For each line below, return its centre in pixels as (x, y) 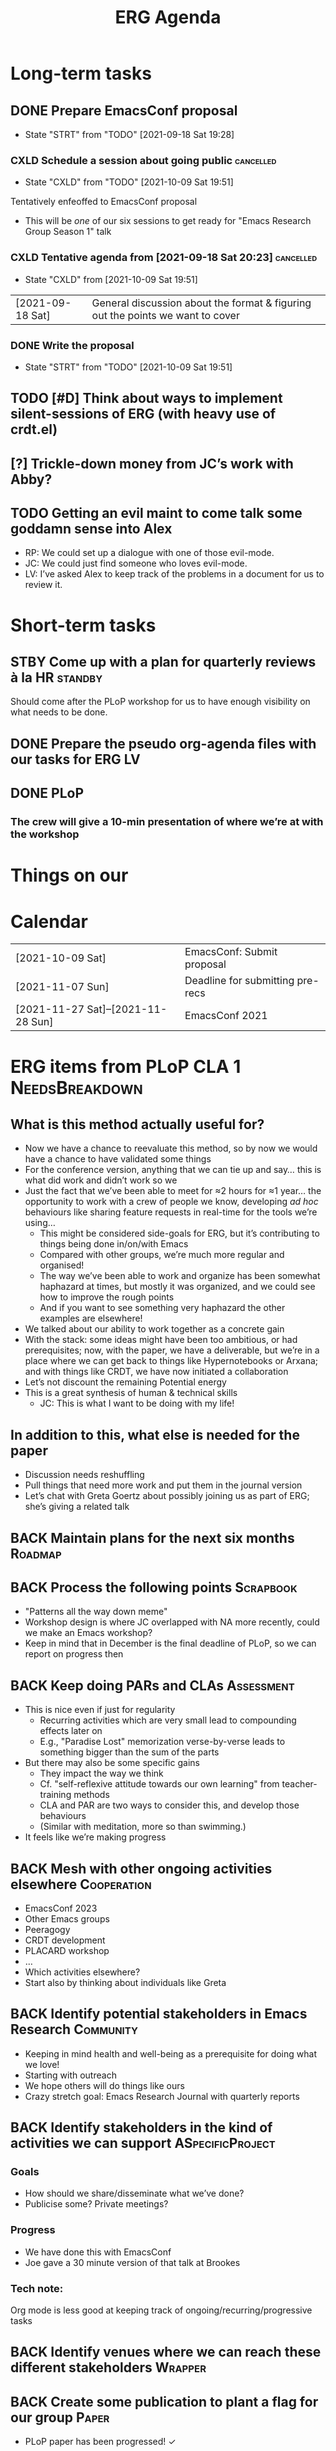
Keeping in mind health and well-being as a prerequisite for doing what (170, 2053)
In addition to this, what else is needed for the (155, 1434)
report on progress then (74, 1654)
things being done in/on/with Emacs (114, 1244)
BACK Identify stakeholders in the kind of (141, 2127)
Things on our (69, 875)
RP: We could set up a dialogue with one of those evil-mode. (149, 553)
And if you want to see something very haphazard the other (162, 1308)
